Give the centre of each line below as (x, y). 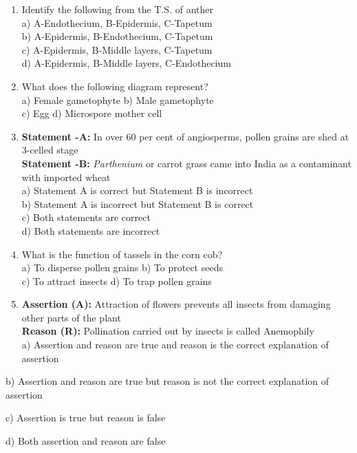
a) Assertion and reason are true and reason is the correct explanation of (175, 345)
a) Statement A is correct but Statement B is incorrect (137, 190)
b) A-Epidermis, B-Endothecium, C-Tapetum (117, 36)
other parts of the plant (71, 317)
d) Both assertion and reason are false (86, 441)
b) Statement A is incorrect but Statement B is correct (138, 203)
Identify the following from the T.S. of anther (117, 9)
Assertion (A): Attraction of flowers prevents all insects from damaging (176, 304)
